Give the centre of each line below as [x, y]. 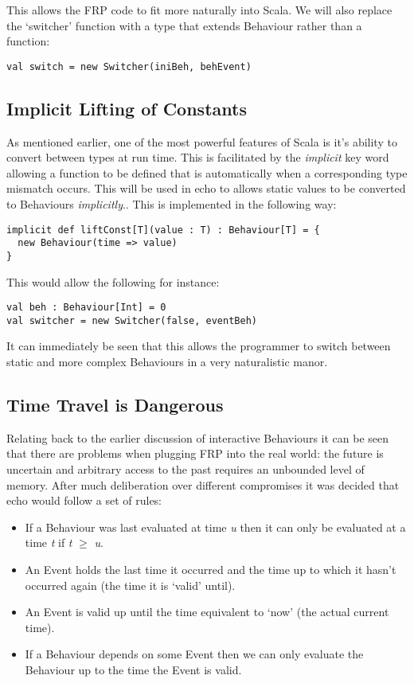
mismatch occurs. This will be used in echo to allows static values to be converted [206, 188]
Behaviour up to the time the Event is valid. [133, 669]
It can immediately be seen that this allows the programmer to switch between [199, 346]
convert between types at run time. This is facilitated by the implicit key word [198, 157]
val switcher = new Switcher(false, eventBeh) [132, 320]
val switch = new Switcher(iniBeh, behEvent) [129, 66]
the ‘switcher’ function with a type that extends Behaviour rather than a [184, 25]
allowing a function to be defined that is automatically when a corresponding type [207, 172]
